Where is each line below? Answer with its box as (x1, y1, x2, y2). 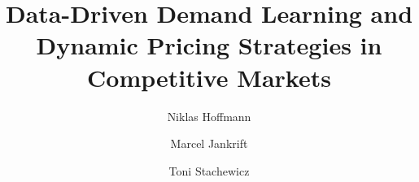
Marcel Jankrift (170, 135, 248, 152)
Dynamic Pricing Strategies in (36, 28, 382, 62)
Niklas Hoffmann (167, 107, 251, 124)
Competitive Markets (87, 60, 331, 93)
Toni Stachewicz (168, 162, 250, 179)
